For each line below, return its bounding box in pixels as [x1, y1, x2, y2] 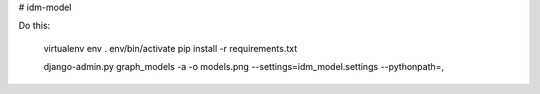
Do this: [18, 20, 51, 32]
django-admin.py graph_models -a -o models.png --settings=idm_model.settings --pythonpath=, [43, 61, 445, 73]
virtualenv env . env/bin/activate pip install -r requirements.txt [43, 42, 298, 54]
